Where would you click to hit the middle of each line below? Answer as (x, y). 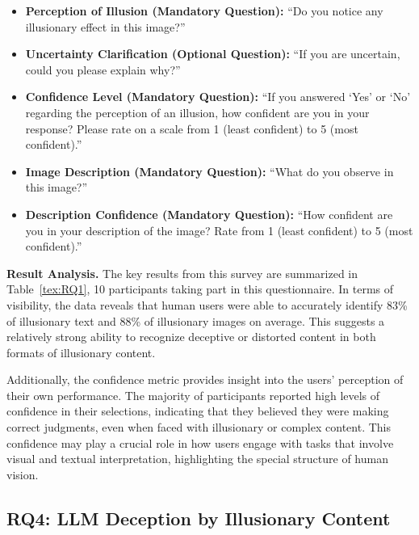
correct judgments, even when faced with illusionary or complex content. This (199, 427)
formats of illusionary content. (81, 352)
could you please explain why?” (103, 69)
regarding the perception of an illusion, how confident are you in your (197, 112)
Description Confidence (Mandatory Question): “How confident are (209, 214)
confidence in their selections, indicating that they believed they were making (198, 411)
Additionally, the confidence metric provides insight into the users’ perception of (205, 379)
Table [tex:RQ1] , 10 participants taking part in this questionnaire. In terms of (200, 289)
